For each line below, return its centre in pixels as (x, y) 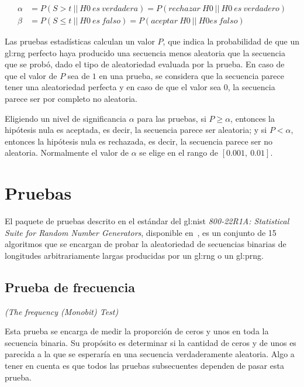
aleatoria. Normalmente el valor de (67, 153)
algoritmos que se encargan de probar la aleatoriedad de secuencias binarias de (146, 244)
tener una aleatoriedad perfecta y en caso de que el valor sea (113, 87)
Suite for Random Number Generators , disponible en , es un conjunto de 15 (141, 232)
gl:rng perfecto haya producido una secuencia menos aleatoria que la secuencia (145, 52)
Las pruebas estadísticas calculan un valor (80, 41)
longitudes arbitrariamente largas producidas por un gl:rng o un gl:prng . (134, 255)
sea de (79, 75)
